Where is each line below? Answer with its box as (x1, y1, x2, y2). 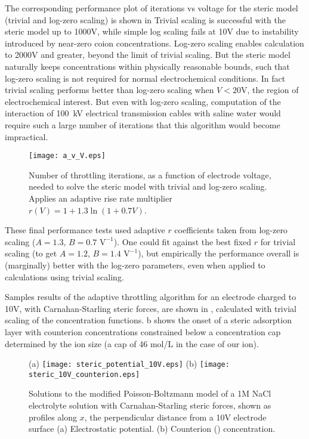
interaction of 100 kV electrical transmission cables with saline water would (5, 107, 281, 119)
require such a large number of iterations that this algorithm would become (5, 118, 280, 131)
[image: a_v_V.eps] (29, 152, 106, 160)
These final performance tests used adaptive (5, 224, 165, 236)
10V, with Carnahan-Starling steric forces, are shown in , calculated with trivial (5, 302, 296, 314)
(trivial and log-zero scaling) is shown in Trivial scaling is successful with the (5, 13, 286, 26)
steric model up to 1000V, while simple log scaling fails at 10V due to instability (5, 25, 299, 38)
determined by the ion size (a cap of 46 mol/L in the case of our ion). (5, 337, 259, 350)
